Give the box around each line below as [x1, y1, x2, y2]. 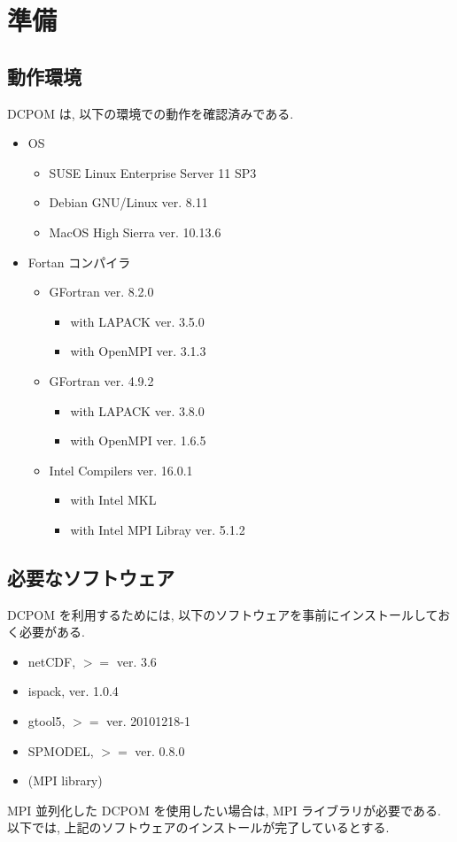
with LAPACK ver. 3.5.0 [70, 312, 205, 330]
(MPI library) [27, 771, 103, 790]
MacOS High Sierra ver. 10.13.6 [49, 222, 221, 241]
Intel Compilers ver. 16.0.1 [49, 460, 193, 479]
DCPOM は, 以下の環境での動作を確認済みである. [7, 104, 294, 122]
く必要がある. [7, 622, 85, 641]
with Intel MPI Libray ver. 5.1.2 [70, 520, 245, 538]
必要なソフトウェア [7, 563, 174, 591]
